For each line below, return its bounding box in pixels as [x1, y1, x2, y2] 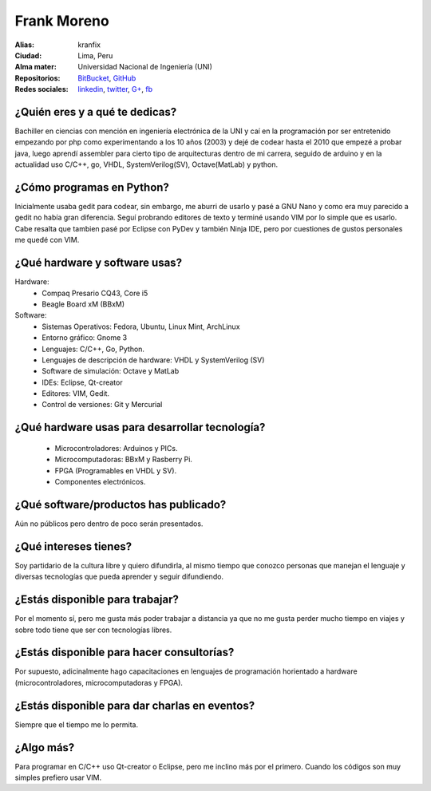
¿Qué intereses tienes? [14, 540, 132, 553]
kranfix [77, 40, 101, 49]
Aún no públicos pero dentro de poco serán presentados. [14, 519, 204, 528]
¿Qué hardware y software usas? [14, 256, 183, 270]
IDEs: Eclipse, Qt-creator [42, 378, 123, 387]
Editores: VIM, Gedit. [42, 389, 109, 398]
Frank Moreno [14, 12, 109, 30]
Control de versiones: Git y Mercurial [42, 400, 163, 409]
